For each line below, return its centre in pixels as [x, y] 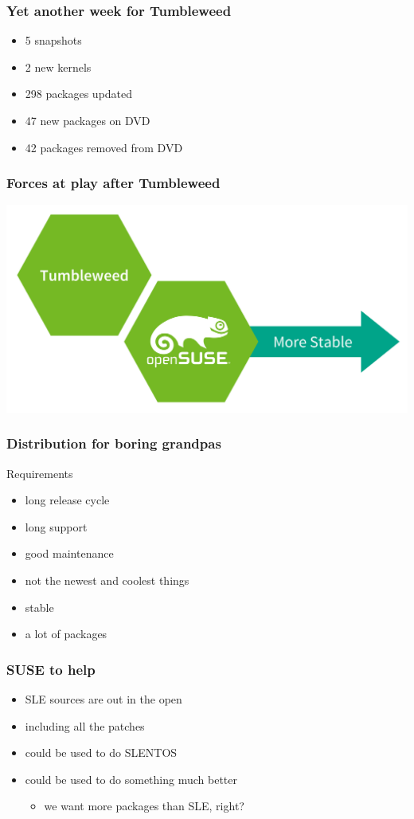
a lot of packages [66, 634]
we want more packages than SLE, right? [144, 806]
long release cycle [67, 500]
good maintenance [69, 553]
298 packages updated [79, 94]
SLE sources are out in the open [103, 698]
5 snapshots [53, 40]
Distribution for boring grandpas [114, 443]
